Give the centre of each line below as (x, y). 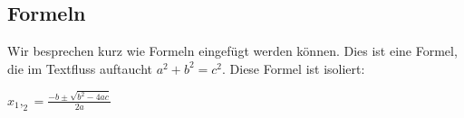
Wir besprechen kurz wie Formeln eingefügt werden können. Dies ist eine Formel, (232, 51)
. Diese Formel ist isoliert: (293, 68)
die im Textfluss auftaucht (80, 68)
